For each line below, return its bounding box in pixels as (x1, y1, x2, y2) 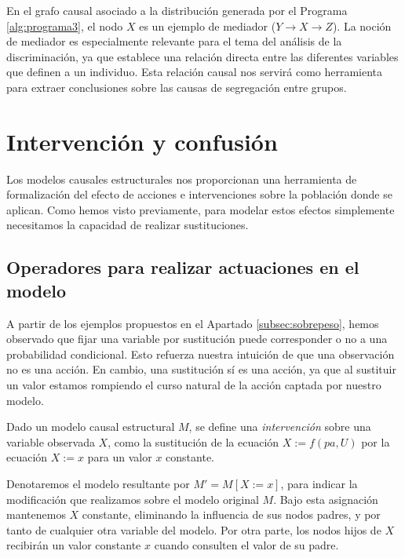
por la (361, 433, 390, 450)
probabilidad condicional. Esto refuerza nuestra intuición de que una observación (6, 345, 395, 362)
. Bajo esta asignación (273, 491, 378, 507)
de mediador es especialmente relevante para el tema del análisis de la (6, 33, 342, 49)
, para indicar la (280, 476, 358, 491)
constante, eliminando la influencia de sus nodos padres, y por (82, 506, 381, 523)
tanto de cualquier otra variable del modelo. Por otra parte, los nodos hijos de (6, 521, 381, 538)
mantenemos (6, 506, 66, 523)
